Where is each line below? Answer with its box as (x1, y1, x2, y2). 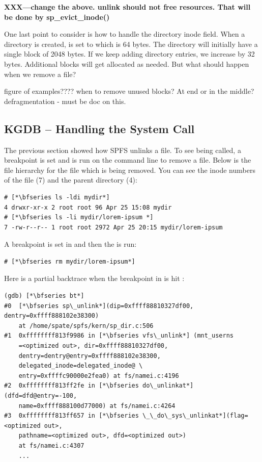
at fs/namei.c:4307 (18, 442, 84, 449)
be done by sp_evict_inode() (4, 11, 110, 22)
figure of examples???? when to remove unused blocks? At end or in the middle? (4, 86, 254, 96)
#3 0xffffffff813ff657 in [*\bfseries (4, 412, 139, 420)
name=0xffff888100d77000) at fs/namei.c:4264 (18, 402, 176, 409)
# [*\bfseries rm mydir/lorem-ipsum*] (4, 258, 135, 265)
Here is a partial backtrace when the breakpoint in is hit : (4, 273, 185, 284)
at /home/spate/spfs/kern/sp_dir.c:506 (18, 322, 154, 329)
